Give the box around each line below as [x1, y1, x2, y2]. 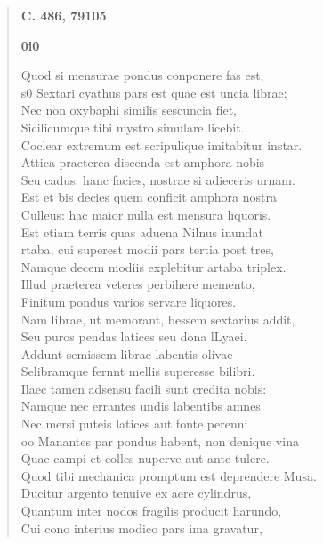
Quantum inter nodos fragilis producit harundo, [20, 501, 282, 520]
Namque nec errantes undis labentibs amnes [20, 396, 261, 415]
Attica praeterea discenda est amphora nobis [20, 153, 265, 172]
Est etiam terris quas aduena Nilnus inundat [20, 222, 263, 241]
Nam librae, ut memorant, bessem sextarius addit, [20, 309, 295, 328]
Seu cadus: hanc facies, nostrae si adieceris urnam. [20, 170, 295, 188]
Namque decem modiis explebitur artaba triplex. [20, 257, 287, 276]
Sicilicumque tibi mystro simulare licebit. [20, 117, 245, 136]
